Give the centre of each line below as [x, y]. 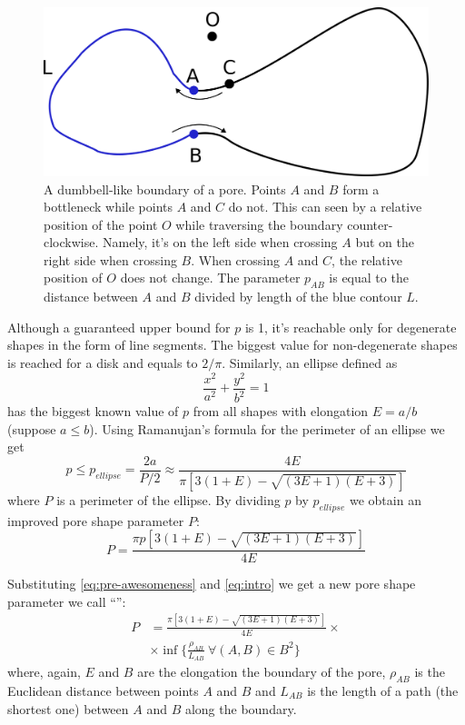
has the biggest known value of [93, 411]
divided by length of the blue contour [298, 297]
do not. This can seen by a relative [325, 207]
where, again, [44, 672]
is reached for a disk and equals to [103, 363]
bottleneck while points [109, 207]
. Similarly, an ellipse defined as [310, 363]
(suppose [32, 428]
